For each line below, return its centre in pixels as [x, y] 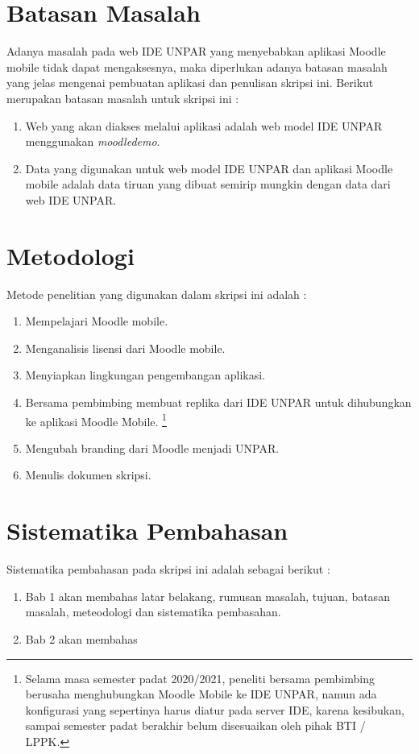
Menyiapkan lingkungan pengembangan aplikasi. [145, 375]
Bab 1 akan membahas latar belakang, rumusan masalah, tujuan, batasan [207, 596]
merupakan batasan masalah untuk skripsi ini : [123, 98]
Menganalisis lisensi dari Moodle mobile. [125, 348]
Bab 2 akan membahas [81, 638]
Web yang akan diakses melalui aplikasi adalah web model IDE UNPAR [204, 125]
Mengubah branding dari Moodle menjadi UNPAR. [152, 447]
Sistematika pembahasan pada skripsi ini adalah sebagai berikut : [168, 569]
